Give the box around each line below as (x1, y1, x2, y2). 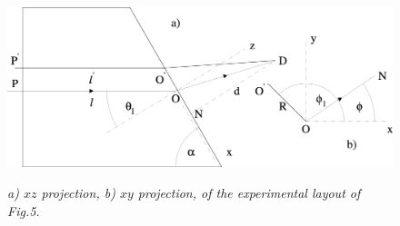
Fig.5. (7, 201, 40, 220)
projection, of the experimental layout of (137, 182, 361, 201)
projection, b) (41, 182, 115, 201)
